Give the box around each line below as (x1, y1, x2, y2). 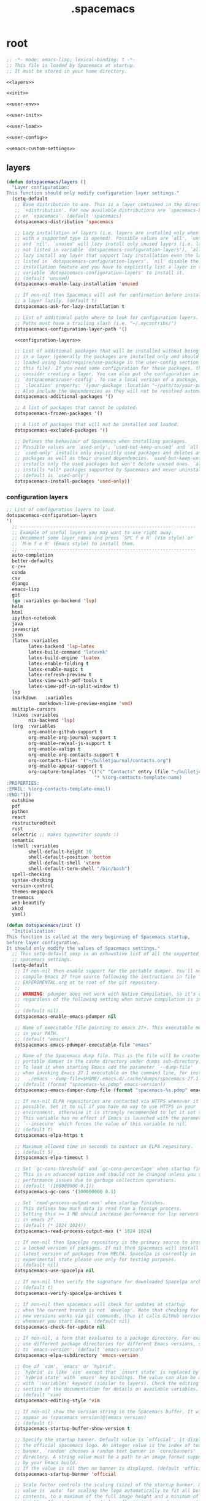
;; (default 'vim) (14, 1392, 62, 1398)
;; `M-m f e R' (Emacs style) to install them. (12, 541, 136, 547)
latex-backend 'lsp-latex (28, 643, 95, 650)
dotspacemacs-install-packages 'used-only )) (14, 478, 131, 484)
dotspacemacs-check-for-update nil (14, 1324, 105, 1331)
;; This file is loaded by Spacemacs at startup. (6, 62, 136, 69)
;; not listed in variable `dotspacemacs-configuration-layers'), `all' (14, 247, 204, 253)
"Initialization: (12, 928, 56, 934)
